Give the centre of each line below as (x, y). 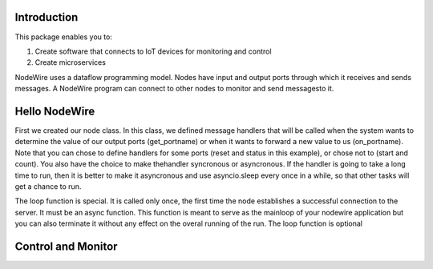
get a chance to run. (48, 186)
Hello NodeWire (55, 111)
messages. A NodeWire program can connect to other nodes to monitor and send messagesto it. (174, 89)
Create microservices (70, 62)
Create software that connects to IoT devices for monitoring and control (153, 51)
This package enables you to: (63, 37)
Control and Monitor (66, 246)
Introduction (47, 17)
